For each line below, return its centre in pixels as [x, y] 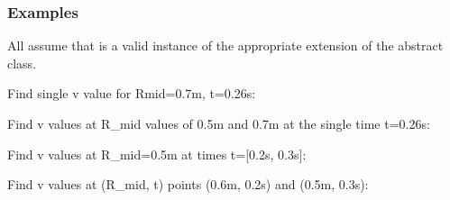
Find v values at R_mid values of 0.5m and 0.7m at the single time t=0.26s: [219, 123]
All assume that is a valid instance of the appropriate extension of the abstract [225, 45]
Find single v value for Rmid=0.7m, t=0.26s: [132, 93]
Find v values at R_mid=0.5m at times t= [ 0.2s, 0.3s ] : [157, 154]
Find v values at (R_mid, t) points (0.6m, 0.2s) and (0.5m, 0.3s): [188, 184]
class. [22, 63]
